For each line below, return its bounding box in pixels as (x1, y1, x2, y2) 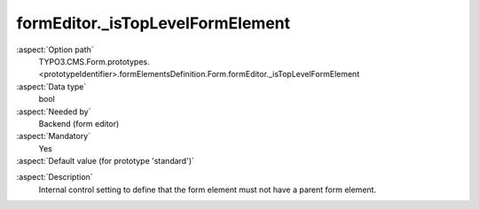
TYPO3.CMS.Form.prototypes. (38, 56, 150, 66)
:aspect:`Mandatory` (16, 131, 91, 142)
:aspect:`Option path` (16, 44, 94, 55)
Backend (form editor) (38, 118, 120, 128)
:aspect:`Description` (16, 172, 93, 182)
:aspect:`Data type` (16, 81, 87, 92)
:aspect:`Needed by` (16, 106, 91, 117)
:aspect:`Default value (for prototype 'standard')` (16, 156, 195, 166)
